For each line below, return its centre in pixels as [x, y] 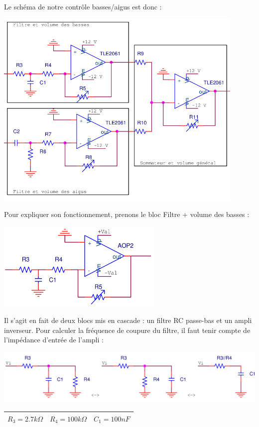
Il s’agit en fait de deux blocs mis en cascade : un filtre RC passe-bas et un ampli [128, 320]
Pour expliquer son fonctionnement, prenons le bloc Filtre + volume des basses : [127, 214]
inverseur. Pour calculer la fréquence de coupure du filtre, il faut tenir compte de [127, 330]
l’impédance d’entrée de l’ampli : [54, 340]
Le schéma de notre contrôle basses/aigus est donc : [83, 6]
